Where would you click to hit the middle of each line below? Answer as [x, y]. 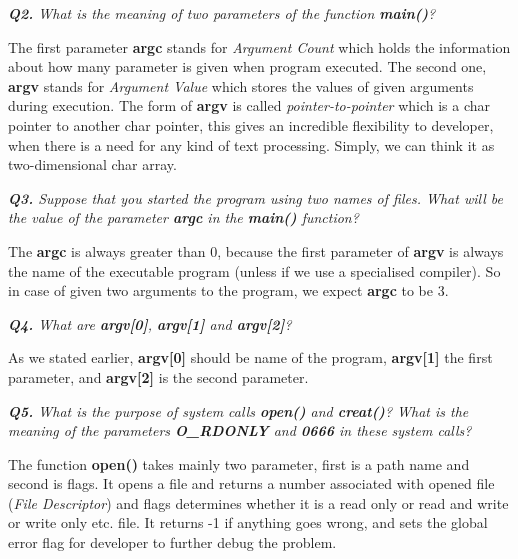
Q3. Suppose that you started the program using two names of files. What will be [255, 197]
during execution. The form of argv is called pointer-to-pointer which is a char [249, 105]
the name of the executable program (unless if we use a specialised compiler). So [254, 270]
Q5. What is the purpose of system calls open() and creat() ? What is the [238, 410]
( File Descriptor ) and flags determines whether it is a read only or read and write [258, 502]
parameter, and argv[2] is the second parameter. [158, 376]
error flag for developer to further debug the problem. [172, 542]
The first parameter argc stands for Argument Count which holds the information [259, 46]
